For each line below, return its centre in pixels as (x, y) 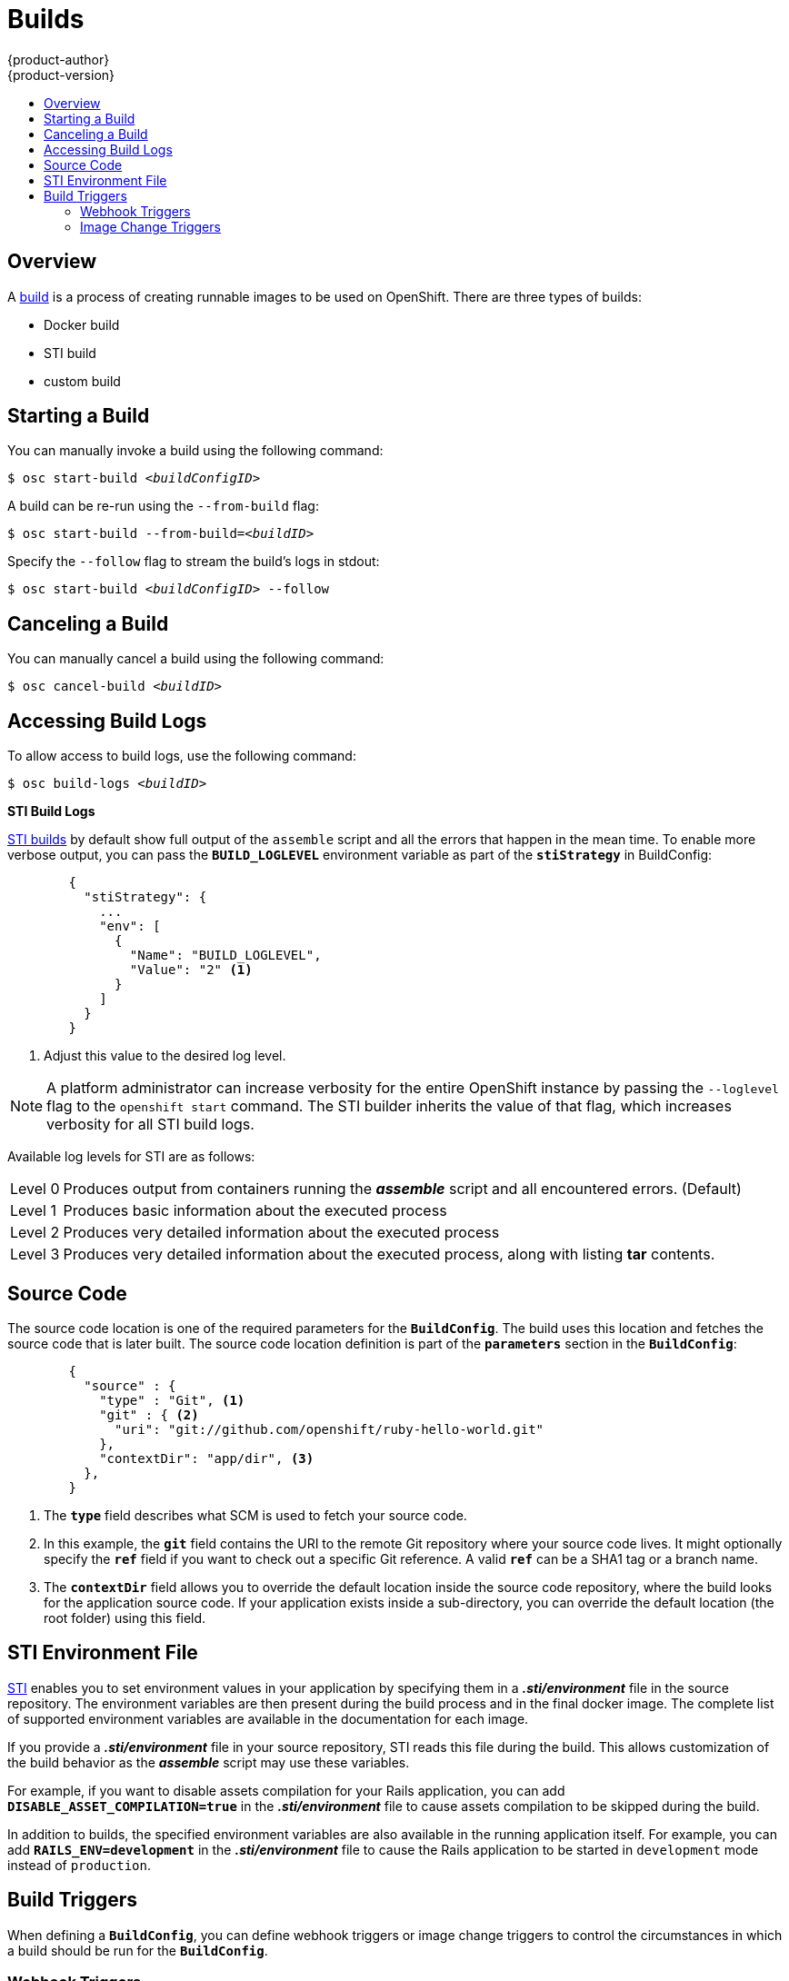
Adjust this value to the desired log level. (165, 1056)
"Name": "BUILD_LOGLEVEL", (225, 956)
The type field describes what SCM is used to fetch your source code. (255, 1515)
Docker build (82, 324)
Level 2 (35, 1233)
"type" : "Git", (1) (172, 1400)
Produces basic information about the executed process (255, 1211)
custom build (82, 381)
